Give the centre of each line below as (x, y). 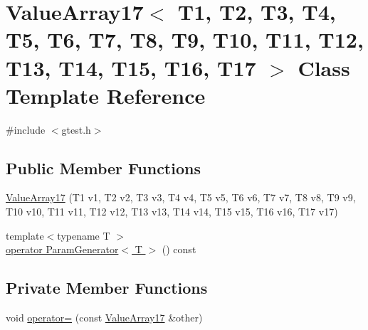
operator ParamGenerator (62, 249)
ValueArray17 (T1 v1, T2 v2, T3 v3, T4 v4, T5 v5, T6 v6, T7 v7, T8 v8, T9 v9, (181, 197)
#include (26, 129)
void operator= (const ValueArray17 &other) (104, 318)
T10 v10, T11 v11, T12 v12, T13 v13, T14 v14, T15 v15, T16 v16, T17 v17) (172, 212)
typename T (84, 235)
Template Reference (106, 95)
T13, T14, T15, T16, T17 (131, 67)
